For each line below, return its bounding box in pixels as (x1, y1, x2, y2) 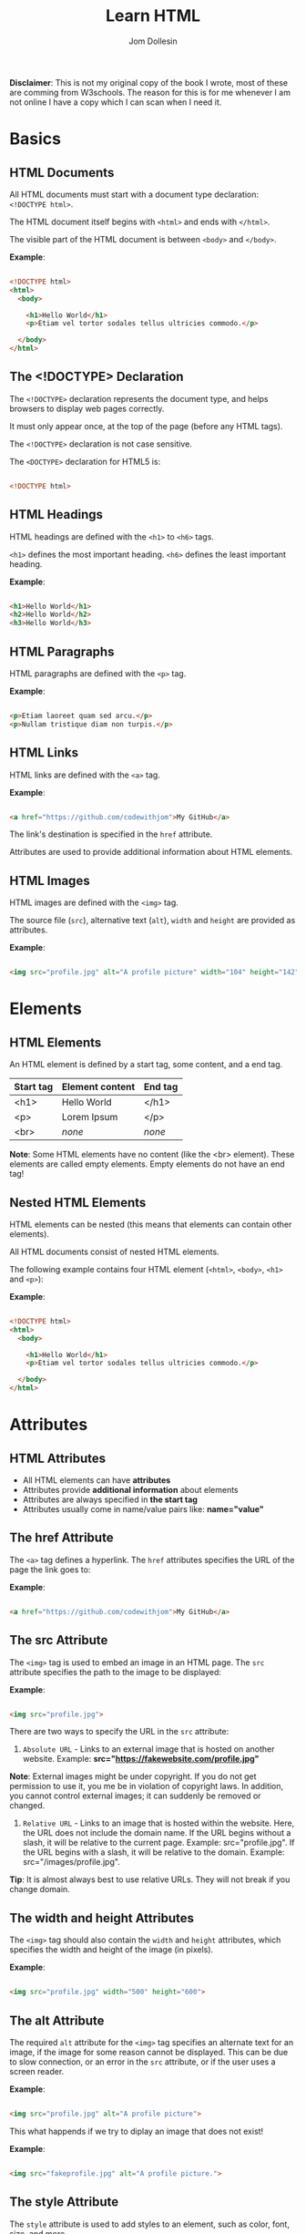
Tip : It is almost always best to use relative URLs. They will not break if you (9, 1874, 291, 1885)
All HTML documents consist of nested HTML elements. (9, 1246, 220, 1257)
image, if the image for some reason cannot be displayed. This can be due (9, 2046, 289, 2057)
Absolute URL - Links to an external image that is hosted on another (22, 1744, 275, 1755)
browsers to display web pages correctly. (9, 403, 165, 414)
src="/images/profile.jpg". (22, 1857, 120, 1868)
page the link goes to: (9, 1564, 91, 1575)
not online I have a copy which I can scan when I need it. (9, 97, 222, 108)
